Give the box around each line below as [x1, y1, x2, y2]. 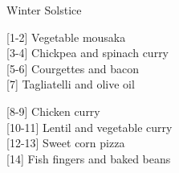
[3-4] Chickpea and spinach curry [6, 44, 169, 61]
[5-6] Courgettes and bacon [6, 60, 140, 76]
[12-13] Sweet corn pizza [6, 134, 125, 151]
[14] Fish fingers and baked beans [6, 150, 171, 167]
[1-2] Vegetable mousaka [6, 28, 126, 45]
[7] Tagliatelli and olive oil [6, 76, 135, 93]
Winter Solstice [6, 2, 82, 18]
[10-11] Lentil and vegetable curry [6, 118, 173, 135]
